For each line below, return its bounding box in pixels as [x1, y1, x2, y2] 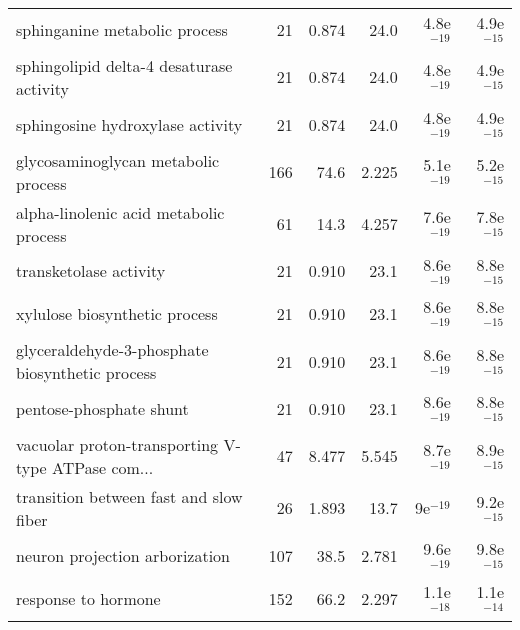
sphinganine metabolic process [16, 17, 228, 41]
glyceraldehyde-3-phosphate [16, 338, 209, 362]
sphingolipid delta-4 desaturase [16, 53, 233, 77]
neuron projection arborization [16, 543, 231, 567]
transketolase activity [16, 259, 166, 283]
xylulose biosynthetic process [16, 302, 218, 326]
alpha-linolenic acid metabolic [16, 200, 225, 224]
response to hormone [16, 586, 161, 610]
